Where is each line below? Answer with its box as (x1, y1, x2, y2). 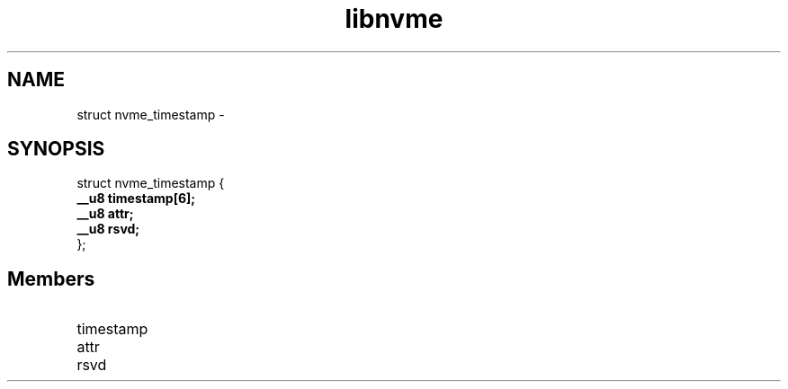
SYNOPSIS (7, 137, 105, 161)
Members (7, 267, 95, 290)
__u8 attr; (76, 206, 134, 222)
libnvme (345, 4, 443, 34)
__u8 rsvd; (76, 221, 140, 237)
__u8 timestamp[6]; (76, 190, 196, 207)
